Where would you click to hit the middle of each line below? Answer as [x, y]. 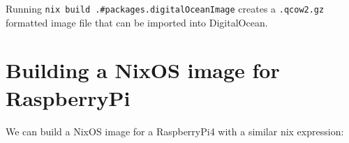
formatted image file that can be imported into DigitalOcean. [137, 22]
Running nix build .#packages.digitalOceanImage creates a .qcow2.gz [165, 8]
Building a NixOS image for [143, 70]
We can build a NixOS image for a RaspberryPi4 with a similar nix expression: [175, 131]
